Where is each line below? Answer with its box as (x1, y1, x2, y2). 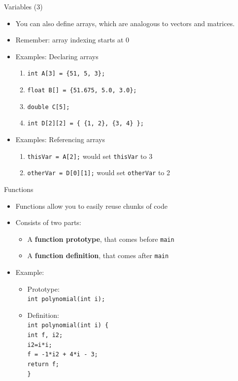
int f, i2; (27, 332, 63, 339)
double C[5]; (27, 103, 70, 111)
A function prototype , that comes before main (27, 233, 174, 244)
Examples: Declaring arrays (15, 51, 99, 61)
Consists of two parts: (15, 217, 81, 228)
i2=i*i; (27, 341, 52, 348)
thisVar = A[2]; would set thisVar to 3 (27, 151, 153, 161)
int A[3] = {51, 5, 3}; (27, 70, 105, 77)
